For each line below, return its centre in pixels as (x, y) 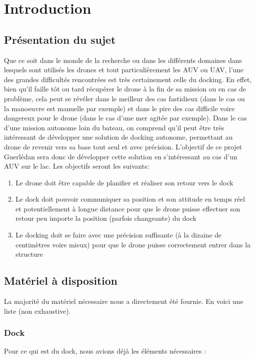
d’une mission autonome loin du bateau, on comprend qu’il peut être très (114, 127)
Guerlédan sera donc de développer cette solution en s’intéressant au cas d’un (121, 156)
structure (29, 254)
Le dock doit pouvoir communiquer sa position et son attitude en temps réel (130, 199)
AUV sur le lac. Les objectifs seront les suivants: (77, 166)
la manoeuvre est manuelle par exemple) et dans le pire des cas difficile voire (119, 108)
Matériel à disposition (61, 281)
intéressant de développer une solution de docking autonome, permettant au (118, 137)
